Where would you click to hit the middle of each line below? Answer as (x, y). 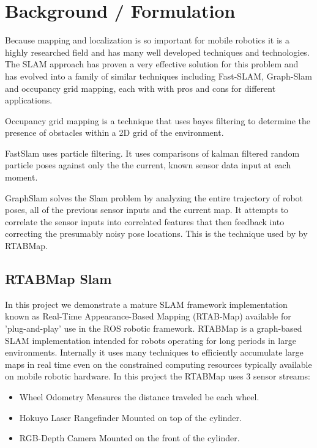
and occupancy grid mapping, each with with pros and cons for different (140, 88)
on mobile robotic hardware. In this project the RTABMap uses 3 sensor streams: (158, 376)
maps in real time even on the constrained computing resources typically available (158, 364)
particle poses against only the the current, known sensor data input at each (148, 165)
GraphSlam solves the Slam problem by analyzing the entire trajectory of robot (154, 197)
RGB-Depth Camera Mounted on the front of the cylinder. (129, 438)
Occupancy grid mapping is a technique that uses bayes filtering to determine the (158, 120)
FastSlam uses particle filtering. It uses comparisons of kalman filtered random (152, 153)
